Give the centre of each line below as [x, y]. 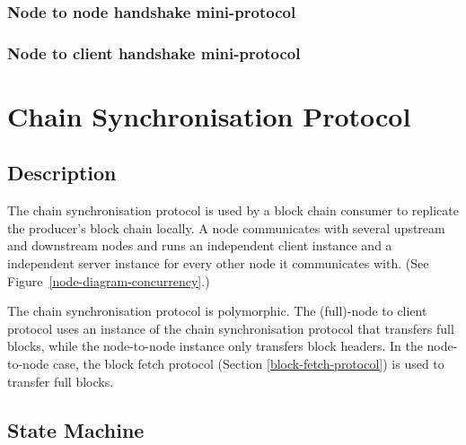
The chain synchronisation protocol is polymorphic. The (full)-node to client [217, 311]
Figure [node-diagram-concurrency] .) [109, 280]
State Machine [76, 429]
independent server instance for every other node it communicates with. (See [218, 263]
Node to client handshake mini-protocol [154, 52]
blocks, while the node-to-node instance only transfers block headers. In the [215, 346]
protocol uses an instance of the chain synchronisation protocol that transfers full [231, 328]
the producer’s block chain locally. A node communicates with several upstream [226, 227]
